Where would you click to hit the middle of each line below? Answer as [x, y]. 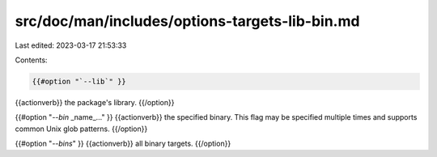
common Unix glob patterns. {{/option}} [81, 129]
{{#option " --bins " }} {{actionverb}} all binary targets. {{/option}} [123, 144]
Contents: [31, 60]
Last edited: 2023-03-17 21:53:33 [71, 45]
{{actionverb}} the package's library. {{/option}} [95, 102]
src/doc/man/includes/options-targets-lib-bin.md [187, 21]
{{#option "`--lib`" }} [79, 81]
